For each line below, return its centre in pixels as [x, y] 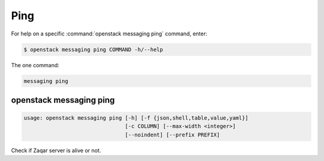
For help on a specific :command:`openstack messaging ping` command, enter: [109, 34]
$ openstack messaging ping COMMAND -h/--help [93, 49]
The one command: [35, 65]
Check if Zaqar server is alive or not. [56, 150]
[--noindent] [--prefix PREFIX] [172, 135]
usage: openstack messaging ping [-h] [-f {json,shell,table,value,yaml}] [136, 118]
